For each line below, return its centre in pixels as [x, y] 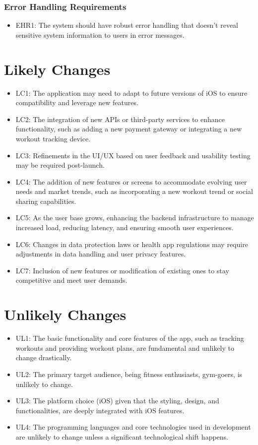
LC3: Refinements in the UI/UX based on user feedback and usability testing [133, 155]
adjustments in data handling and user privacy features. [101, 254]
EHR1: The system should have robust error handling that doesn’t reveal [127, 25]
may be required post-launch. [60, 165]
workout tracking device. [53, 138]
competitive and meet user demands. [71, 280]
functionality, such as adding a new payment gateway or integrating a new [129, 129]
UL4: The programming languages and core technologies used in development [133, 427]
